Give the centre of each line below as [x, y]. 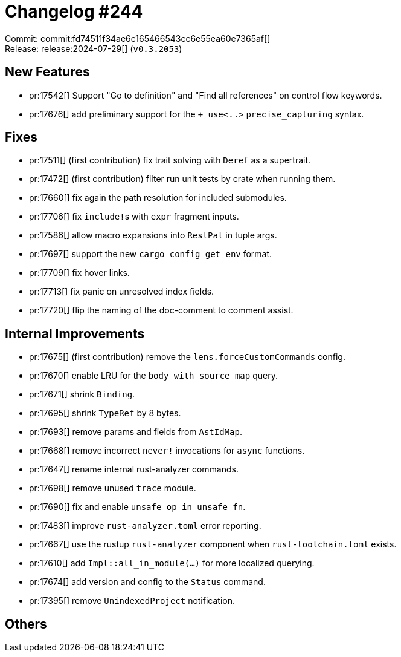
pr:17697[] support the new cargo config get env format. [151, 254]
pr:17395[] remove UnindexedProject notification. [132, 601]
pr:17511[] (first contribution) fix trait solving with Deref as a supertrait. [170, 160]
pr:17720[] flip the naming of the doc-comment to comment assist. [161, 310]
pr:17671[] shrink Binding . [82, 394]
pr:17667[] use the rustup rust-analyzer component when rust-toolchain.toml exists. [213, 544]
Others [26, 624]
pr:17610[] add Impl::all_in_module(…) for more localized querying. [172, 563]
